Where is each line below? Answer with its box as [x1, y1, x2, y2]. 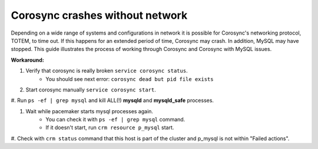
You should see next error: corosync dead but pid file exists [45, 75, 214, 82]
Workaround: [11, 56, 44, 63]
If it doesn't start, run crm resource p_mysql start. [45, 124, 174, 131]
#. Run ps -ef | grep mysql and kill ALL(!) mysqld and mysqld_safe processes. [11, 97, 214, 104]
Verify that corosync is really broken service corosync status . [25, 67, 188, 74]
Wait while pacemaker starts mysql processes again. [25, 107, 153, 114]
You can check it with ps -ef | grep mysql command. [45, 116, 185, 123]
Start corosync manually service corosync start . [25, 86, 156, 93]
